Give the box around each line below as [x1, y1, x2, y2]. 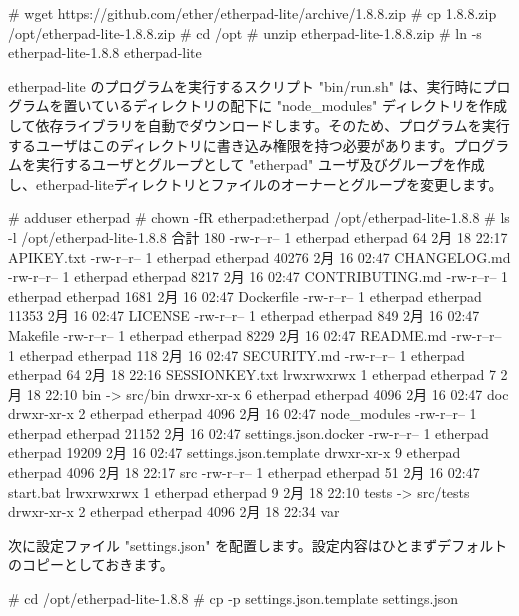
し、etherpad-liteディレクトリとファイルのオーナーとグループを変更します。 [8, 173, 503, 194]
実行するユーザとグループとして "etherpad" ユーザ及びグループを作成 [35, 154, 485, 175]
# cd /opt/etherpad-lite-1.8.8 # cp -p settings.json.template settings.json [8, 588, 459, 609]
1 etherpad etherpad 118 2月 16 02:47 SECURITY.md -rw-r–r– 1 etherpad [8, 344, 465, 365]
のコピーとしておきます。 [8, 554, 174, 575]
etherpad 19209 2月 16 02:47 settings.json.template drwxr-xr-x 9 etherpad [8, 442, 461, 463]
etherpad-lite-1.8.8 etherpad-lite [8, 42, 202, 63]
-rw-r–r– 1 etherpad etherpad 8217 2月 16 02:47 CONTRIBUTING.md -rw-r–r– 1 [8, 266, 509, 287]
